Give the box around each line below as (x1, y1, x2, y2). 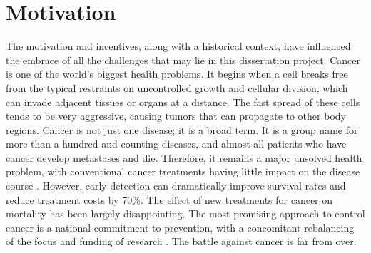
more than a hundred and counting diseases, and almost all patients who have (6, 136, 347, 151)
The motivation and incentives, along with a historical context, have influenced (6, 38, 351, 53)
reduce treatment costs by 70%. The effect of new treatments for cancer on (6, 192, 333, 207)
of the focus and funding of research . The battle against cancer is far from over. (6, 234, 357, 249)
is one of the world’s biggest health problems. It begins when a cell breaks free (6, 66, 348, 81)
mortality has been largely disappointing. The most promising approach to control (6, 206, 365, 221)
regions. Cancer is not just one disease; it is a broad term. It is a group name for (6, 122, 358, 137)
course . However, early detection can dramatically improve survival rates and (6, 178, 346, 193)
